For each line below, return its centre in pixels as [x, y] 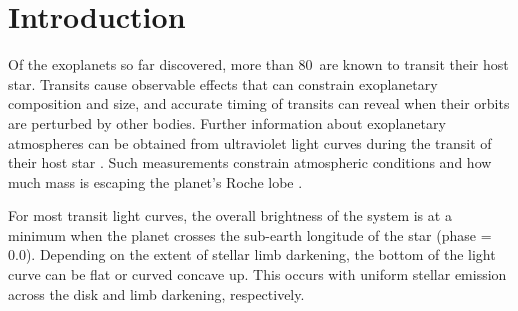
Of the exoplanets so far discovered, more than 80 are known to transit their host [258, 64]
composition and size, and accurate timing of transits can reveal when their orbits [259, 103]
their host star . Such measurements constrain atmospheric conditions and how [250, 162]
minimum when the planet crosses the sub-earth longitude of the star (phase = [250, 234]
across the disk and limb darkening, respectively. [156, 293]
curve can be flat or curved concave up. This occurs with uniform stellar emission [257, 274]
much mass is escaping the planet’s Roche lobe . [155, 181]
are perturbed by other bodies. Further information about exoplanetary [227, 122]
